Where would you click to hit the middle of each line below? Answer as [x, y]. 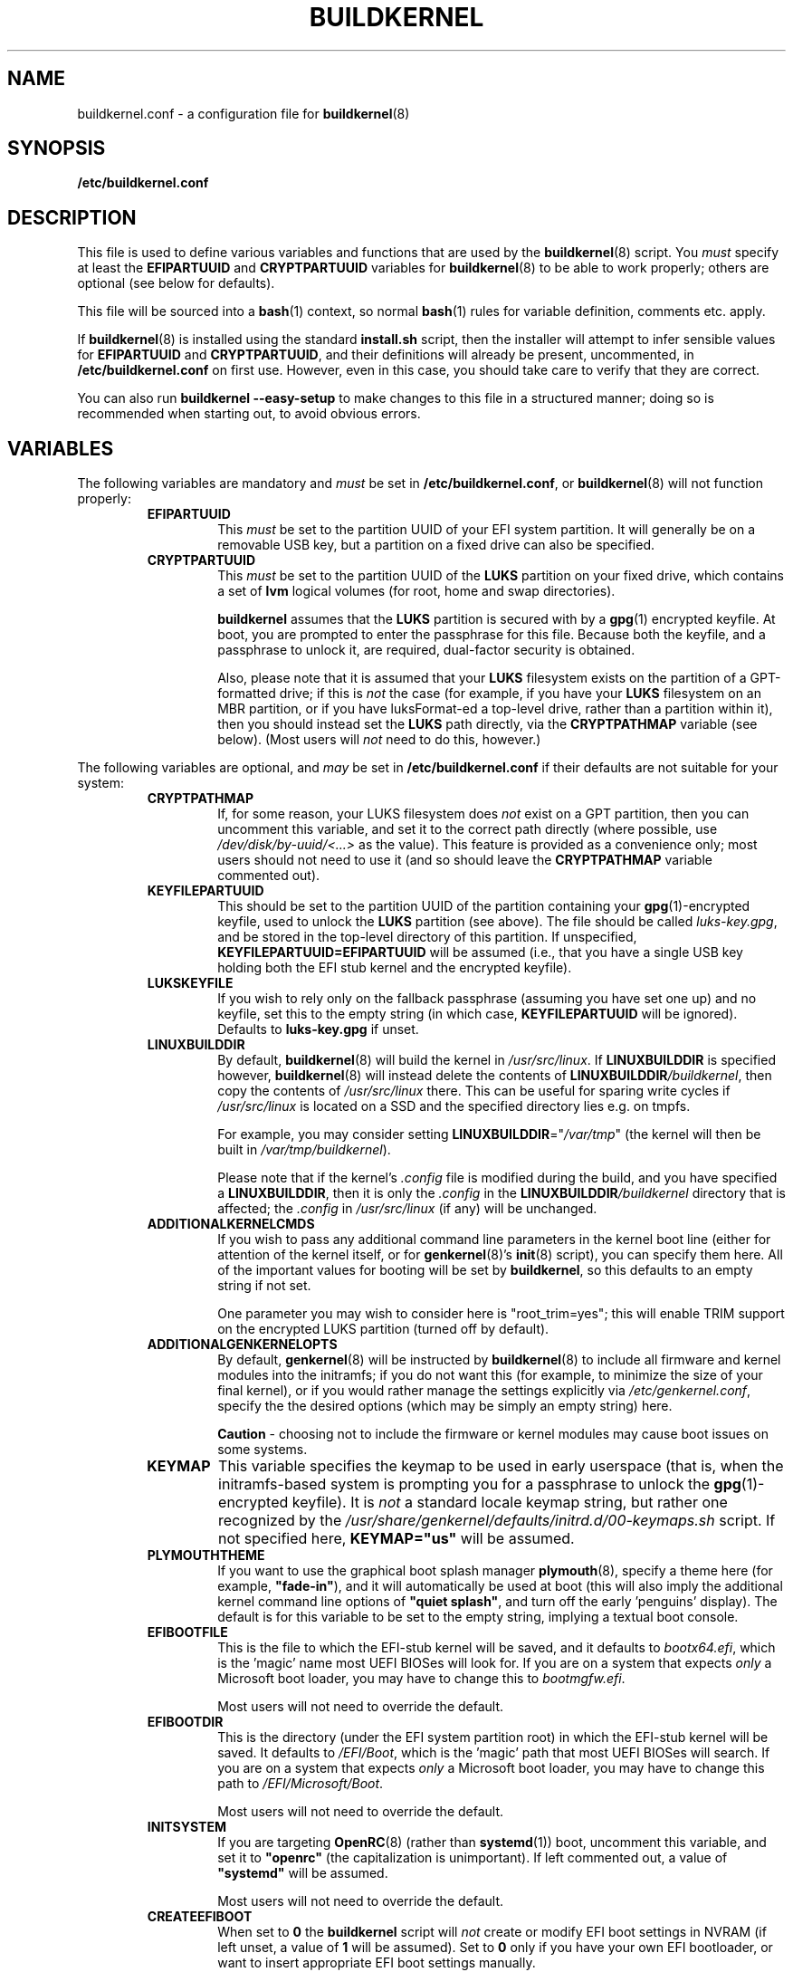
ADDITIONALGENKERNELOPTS [242, 1345]
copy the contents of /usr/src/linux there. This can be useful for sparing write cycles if [474, 1091]
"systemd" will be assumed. [303, 1873]
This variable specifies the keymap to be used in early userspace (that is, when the [501, 1466]
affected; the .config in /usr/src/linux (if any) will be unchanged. [407, 1209]
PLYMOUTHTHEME [206, 1556]
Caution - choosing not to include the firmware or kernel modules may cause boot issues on [493, 1434]
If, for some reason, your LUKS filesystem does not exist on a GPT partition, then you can [483, 814]
